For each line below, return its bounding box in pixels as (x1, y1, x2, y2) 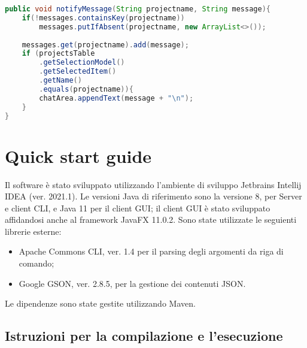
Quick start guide (5, 143, 152, 168)
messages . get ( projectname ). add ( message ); (22, 40, 189, 49)
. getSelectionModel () (39, 58, 125, 67)
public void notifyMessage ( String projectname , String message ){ (5, 5, 270, 13)
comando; (19, 257, 54, 270)
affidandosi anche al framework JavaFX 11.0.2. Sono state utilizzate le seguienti (5, 213, 297, 226)
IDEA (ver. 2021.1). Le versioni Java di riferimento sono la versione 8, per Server (5, 190, 302, 202)
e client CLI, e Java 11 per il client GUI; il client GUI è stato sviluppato (5, 201, 270, 214)
